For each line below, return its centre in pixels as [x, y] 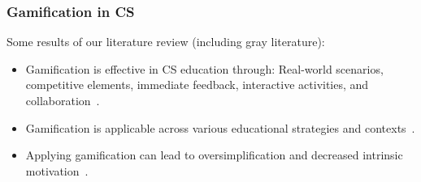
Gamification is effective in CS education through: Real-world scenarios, [204, 68]
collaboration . [63, 100]
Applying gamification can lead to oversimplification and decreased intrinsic [214, 155]
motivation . [57, 170]
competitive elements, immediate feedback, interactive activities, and [197, 85]
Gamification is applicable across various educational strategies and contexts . [220, 127]
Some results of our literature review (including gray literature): [166, 42]
